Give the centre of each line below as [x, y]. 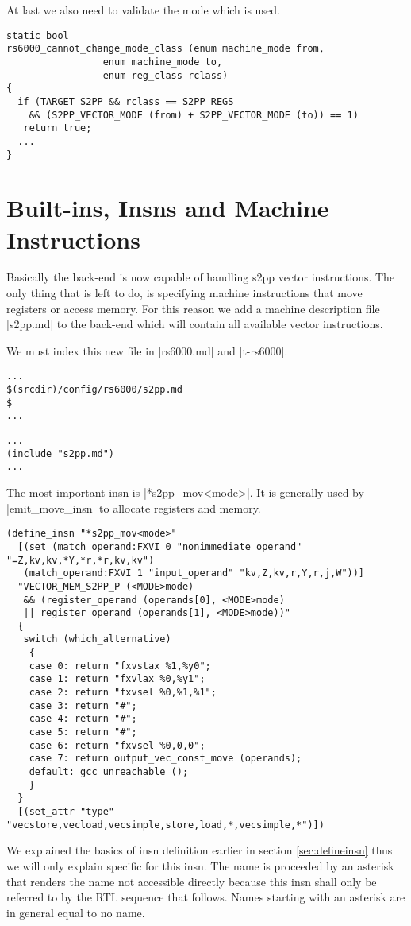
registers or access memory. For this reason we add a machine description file [193, 308]
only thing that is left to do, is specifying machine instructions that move [184, 293]
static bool [38, 35]
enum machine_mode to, [163, 62]
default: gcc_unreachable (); [109, 772]
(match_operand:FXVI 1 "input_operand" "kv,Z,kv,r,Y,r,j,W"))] [194, 573]
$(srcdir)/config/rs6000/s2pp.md [94, 390]
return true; [58, 128]
